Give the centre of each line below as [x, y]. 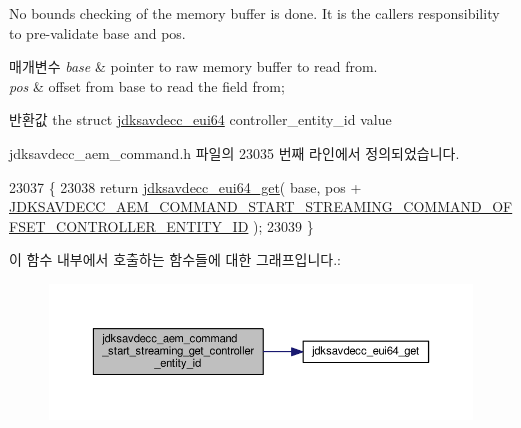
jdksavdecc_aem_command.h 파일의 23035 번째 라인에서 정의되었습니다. [234, 152]
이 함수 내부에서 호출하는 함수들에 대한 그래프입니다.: [175, 259]
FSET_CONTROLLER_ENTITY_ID [129, 225]
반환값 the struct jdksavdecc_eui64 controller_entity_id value [200, 119]
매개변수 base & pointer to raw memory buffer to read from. [193, 66]
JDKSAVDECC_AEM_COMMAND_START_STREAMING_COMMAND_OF [261, 206]
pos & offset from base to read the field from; [147, 85]
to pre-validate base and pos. [97, 32]
